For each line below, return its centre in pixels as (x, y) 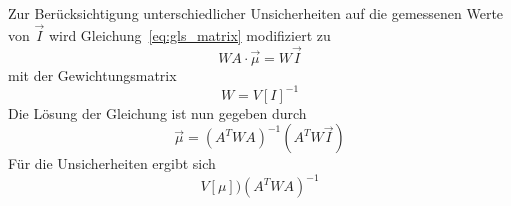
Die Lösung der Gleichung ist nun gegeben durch (157, 112)
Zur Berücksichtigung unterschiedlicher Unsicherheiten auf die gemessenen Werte (256, 13)
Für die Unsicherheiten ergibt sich (112, 163)
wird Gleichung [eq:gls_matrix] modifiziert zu (189, 34)
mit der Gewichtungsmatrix (92, 74)
